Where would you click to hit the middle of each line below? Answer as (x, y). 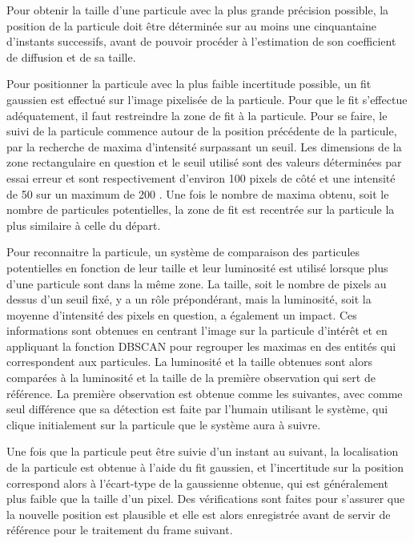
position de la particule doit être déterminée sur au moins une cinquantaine (192, 25)
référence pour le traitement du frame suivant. (120, 530)
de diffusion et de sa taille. (71, 56)
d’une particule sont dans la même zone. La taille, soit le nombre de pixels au (197, 283)
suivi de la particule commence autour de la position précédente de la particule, (202, 131)
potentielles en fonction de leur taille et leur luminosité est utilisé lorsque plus (197, 267)
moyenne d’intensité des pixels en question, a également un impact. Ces (182, 314)
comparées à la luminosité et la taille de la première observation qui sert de (191, 378)
